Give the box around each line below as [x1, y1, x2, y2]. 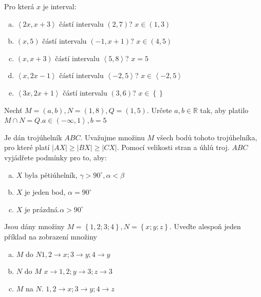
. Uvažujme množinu [80, 132, 145, 142]
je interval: [43, 1, 77, 11]
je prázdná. [25, 203, 60, 214]
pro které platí [4, 142, 50, 153]
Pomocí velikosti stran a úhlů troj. [121, 142, 230, 153]
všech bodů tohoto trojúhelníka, [156, 132, 257, 142]
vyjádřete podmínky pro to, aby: [4, 152, 107, 162]
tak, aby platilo [200, 104, 249, 115]
